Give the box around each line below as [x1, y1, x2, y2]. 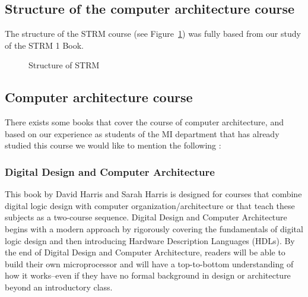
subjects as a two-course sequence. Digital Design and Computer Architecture [5, 211, 287, 223]
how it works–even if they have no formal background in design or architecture [5, 269, 291, 282]
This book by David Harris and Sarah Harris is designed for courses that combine [5, 188, 302, 200]
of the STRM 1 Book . [5, 39, 84, 51]
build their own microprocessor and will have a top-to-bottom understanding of [5, 257, 294, 270]
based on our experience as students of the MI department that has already [5, 127, 280, 140]
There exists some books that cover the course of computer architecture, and [5, 116, 284, 128]
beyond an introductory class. [5, 280, 113, 293]
